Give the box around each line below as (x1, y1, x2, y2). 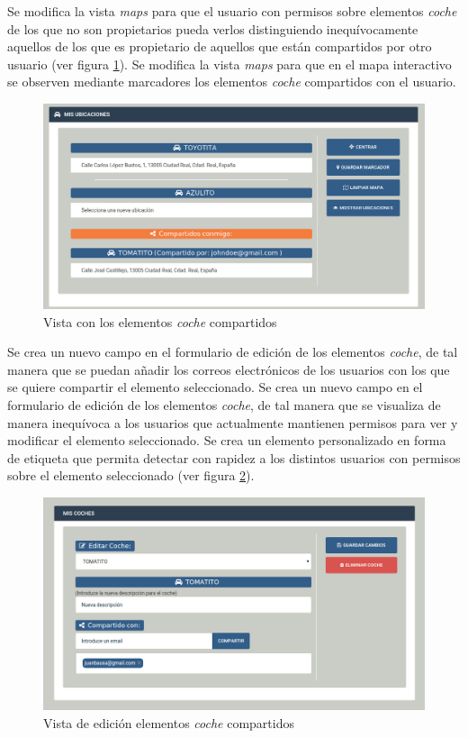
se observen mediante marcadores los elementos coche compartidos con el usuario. (7, 72, 456, 91)
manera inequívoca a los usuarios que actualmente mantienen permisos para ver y (7, 413, 458, 432)
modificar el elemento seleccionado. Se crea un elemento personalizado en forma (7, 431, 446, 450)
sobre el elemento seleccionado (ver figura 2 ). (7, 466, 255, 485)
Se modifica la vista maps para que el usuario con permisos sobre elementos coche (7, 2, 457, 20)
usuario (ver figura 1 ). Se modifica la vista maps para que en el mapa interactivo (7, 54, 452, 73)
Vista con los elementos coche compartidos (43, 312, 277, 331)
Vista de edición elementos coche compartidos (43, 713, 294, 732)
